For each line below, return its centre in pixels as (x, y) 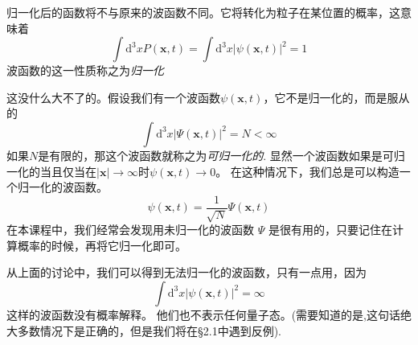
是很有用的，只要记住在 (330, 230)
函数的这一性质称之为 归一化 (90, 70)
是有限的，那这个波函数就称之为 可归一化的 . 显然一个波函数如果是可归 (221, 155)
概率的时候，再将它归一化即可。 (102, 245)
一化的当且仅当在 (51, 171)
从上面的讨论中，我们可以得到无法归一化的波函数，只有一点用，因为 (186, 272)
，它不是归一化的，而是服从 (336, 97)
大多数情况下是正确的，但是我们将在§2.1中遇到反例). (144, 330)
